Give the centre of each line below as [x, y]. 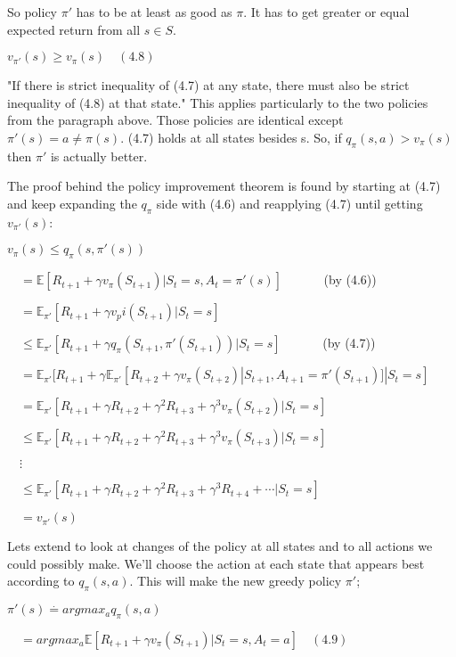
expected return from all [74, 29]
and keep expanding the [72, 203]
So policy [33, 12]
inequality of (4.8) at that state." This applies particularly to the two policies [218, 102]
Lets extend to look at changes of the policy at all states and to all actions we [220, 546]
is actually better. [99, 156]
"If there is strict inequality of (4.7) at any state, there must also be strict [208, 85]
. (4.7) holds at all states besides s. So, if [231, 137]
